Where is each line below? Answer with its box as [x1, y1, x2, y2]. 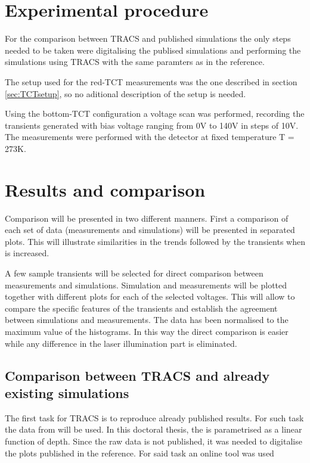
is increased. [5, 247, 49, 259]
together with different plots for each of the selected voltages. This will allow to [5, 290, 295, 303]
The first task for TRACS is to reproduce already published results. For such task [5, 411, 304, 424]
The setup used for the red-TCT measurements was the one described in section [5, 75, 297, 88]
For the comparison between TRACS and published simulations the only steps [5, 32, 291, 45]
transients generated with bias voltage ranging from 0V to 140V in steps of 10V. [5, 119, 299, 131]
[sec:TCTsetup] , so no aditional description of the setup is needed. [5, 87, 246, 100]
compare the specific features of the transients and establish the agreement [5, 302, 278, 314]
